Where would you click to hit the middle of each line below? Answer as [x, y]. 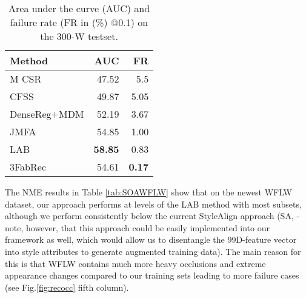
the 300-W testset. [79, 36]
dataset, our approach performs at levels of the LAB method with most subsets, [153, 204]
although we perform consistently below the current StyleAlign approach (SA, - [152, 216]
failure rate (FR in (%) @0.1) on [79, 22]
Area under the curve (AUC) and [79, 8]
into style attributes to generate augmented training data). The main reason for [153, 251]
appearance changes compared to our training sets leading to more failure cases [152, 275]
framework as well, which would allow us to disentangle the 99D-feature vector [151, 239]
